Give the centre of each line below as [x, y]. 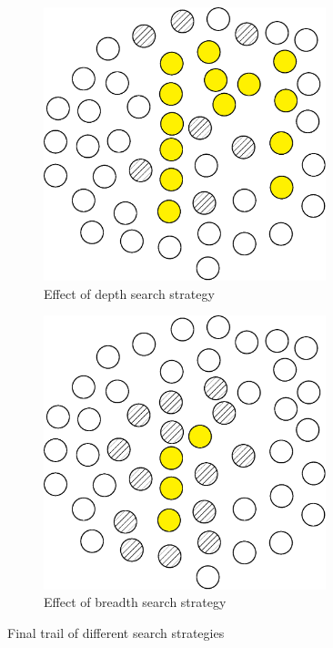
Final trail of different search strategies [116, 632]
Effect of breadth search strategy [135, 602]
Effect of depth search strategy [129, 293]
